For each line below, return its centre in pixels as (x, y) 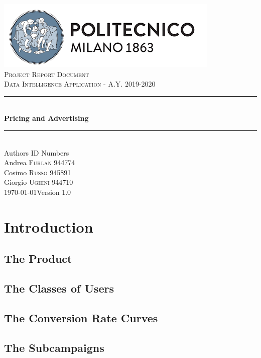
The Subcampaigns (54, 347)
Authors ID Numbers (37, 152)
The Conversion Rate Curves (81, 317)
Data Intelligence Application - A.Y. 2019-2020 (80, 84)
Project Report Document (47, 74)
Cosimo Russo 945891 (38, 172)
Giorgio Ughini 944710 (39, 182)
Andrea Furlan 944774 (40, 162)
